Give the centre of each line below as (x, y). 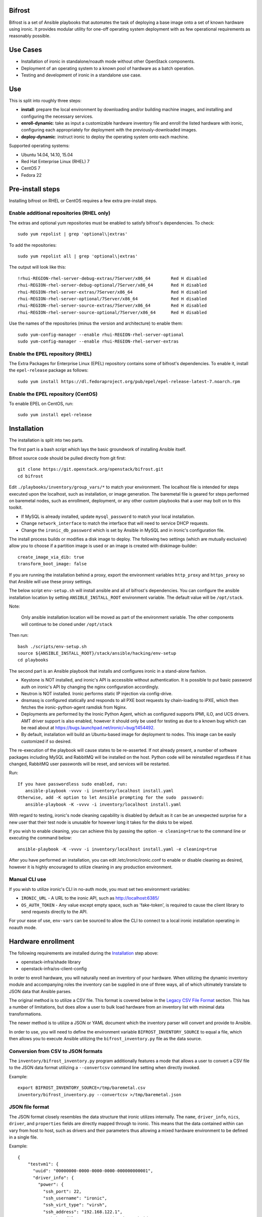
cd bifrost (31, 476)
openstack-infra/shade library (51, 962)
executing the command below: (41, 838)
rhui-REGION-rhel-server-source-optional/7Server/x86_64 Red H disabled (112, 312)
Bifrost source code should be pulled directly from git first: (67, 458)
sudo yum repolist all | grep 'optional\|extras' (78, 256)
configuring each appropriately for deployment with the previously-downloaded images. (109, 130)
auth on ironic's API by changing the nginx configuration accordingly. (90, 687)
